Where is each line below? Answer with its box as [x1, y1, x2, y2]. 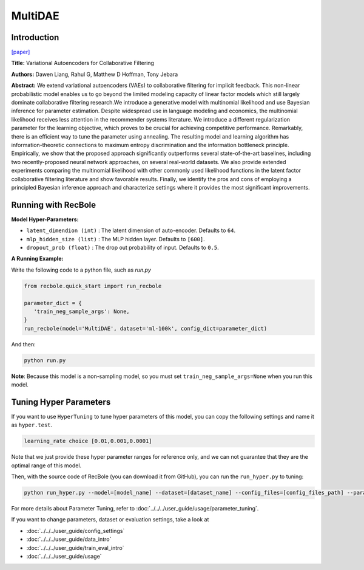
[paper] [11, 49, 30, 56]
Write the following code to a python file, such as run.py [11, 266, 152, 273]
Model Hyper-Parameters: [11, 216, 79, 223]
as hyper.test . [11, 421, 53, 428]
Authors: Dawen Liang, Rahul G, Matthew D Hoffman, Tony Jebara [11, 70, 178, 78]
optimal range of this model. [11, 462, 82, 469]
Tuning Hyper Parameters [11, 397, 111, 407]
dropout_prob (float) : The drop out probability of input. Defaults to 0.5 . [26, 244, 220, 251]
